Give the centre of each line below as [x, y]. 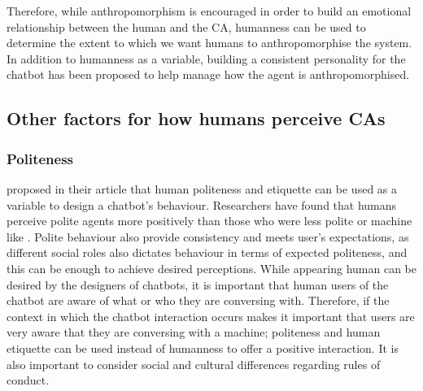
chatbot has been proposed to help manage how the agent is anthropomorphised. [208, 74]
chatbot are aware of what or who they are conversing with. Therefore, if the [198, 300]
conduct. [28, 380]
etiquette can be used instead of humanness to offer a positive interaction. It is [203, 348]
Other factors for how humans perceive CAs [196, 118]
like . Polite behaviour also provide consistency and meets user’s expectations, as [208, 236]
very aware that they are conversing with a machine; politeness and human [194, 332]
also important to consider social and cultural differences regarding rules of [194, 364]
